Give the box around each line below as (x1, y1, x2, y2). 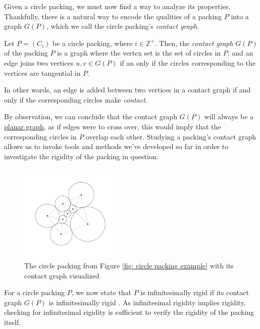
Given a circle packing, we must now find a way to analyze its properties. (4, 1, 231, 11)
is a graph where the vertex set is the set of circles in (57, 48, 221, 58)
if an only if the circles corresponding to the (120, 57, 256, 68)
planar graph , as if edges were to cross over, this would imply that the (4, 121, 221, 131)
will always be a (204, 111, 254, 122)
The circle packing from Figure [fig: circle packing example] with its (24, 260, 234, 270)
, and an (227, 48, 253, 58)
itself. (4, 316, 21, 327)
